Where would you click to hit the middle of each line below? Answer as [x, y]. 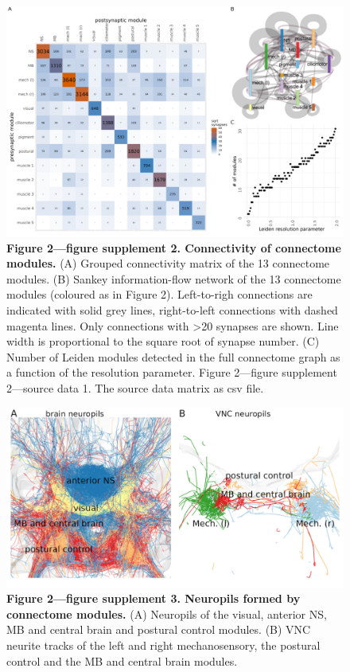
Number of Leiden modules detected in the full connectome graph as [173, 356]
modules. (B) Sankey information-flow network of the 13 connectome [174, 278]
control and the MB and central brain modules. [122, 660]
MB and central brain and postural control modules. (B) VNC [159, 629]
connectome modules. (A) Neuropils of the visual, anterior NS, [167, 613]
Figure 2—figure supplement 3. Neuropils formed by [154, 598]
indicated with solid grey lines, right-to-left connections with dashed [172, 309]
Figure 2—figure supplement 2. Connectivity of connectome [174, 247]
